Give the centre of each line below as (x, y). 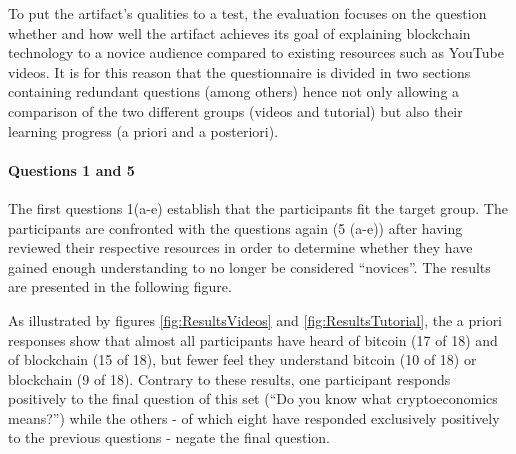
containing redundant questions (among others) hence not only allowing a (234, 91)
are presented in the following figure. (120, 286)
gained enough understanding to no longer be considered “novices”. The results (249, 266)
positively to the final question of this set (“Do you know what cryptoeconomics (253, 398)
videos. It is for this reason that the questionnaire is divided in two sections (239, 71)
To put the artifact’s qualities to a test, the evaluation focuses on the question (247, 13)
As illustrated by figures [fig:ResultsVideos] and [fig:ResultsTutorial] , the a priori (255, 319)
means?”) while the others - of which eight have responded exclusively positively (254, 417)
